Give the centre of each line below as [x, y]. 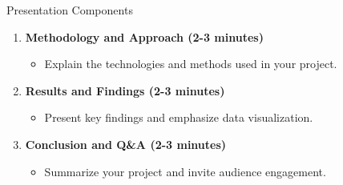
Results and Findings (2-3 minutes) [125, 90]
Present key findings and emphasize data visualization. [179, 117]
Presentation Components [70, 10]
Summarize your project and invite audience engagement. [185, 171]
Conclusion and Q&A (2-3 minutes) [126, 144]
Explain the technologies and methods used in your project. [191, 64]
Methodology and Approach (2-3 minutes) [144, 36]
